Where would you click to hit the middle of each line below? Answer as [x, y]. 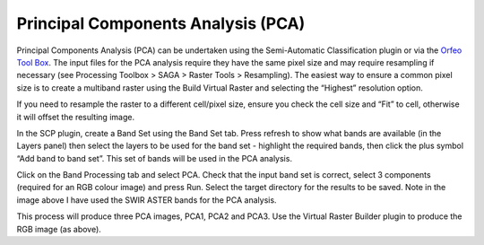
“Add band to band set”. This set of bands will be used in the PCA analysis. [155, 158]
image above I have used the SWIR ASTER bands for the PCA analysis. [147, 200]
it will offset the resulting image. [75, 117]
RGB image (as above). [59, 229]
